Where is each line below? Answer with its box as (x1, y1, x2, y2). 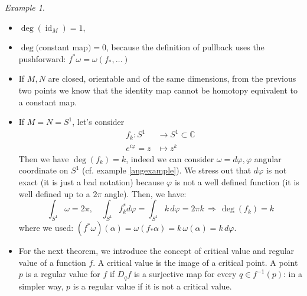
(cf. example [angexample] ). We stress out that (82, 164, 252, 176)
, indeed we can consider (126, 152, 214, 165)
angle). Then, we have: (104, 187, 187, 200)
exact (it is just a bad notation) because (18, 176, 164, 188)
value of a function (18, 256, 86, 268)
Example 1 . (5, 1, 45, 13)
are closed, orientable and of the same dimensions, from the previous (48, 72, 296, 85)
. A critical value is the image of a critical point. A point (93, 256, 298, 268)
